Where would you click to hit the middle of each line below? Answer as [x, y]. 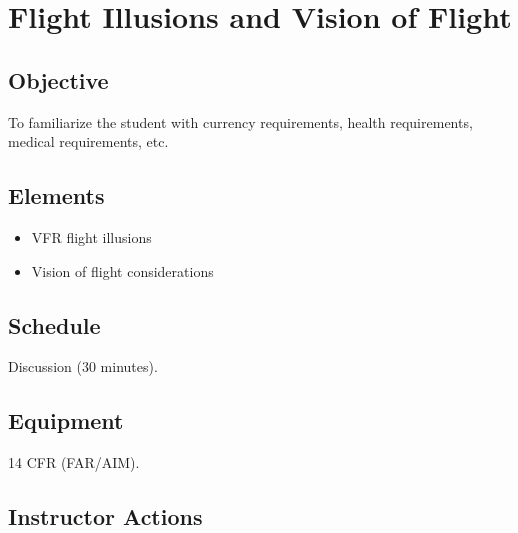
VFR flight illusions [91, 236]
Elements [56, 195]
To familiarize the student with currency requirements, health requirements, [240, 121]
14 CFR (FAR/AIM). [74, 462]
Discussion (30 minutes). [83, 366]
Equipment [66, 420]
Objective [58, 79]
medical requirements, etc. [88, 141]
